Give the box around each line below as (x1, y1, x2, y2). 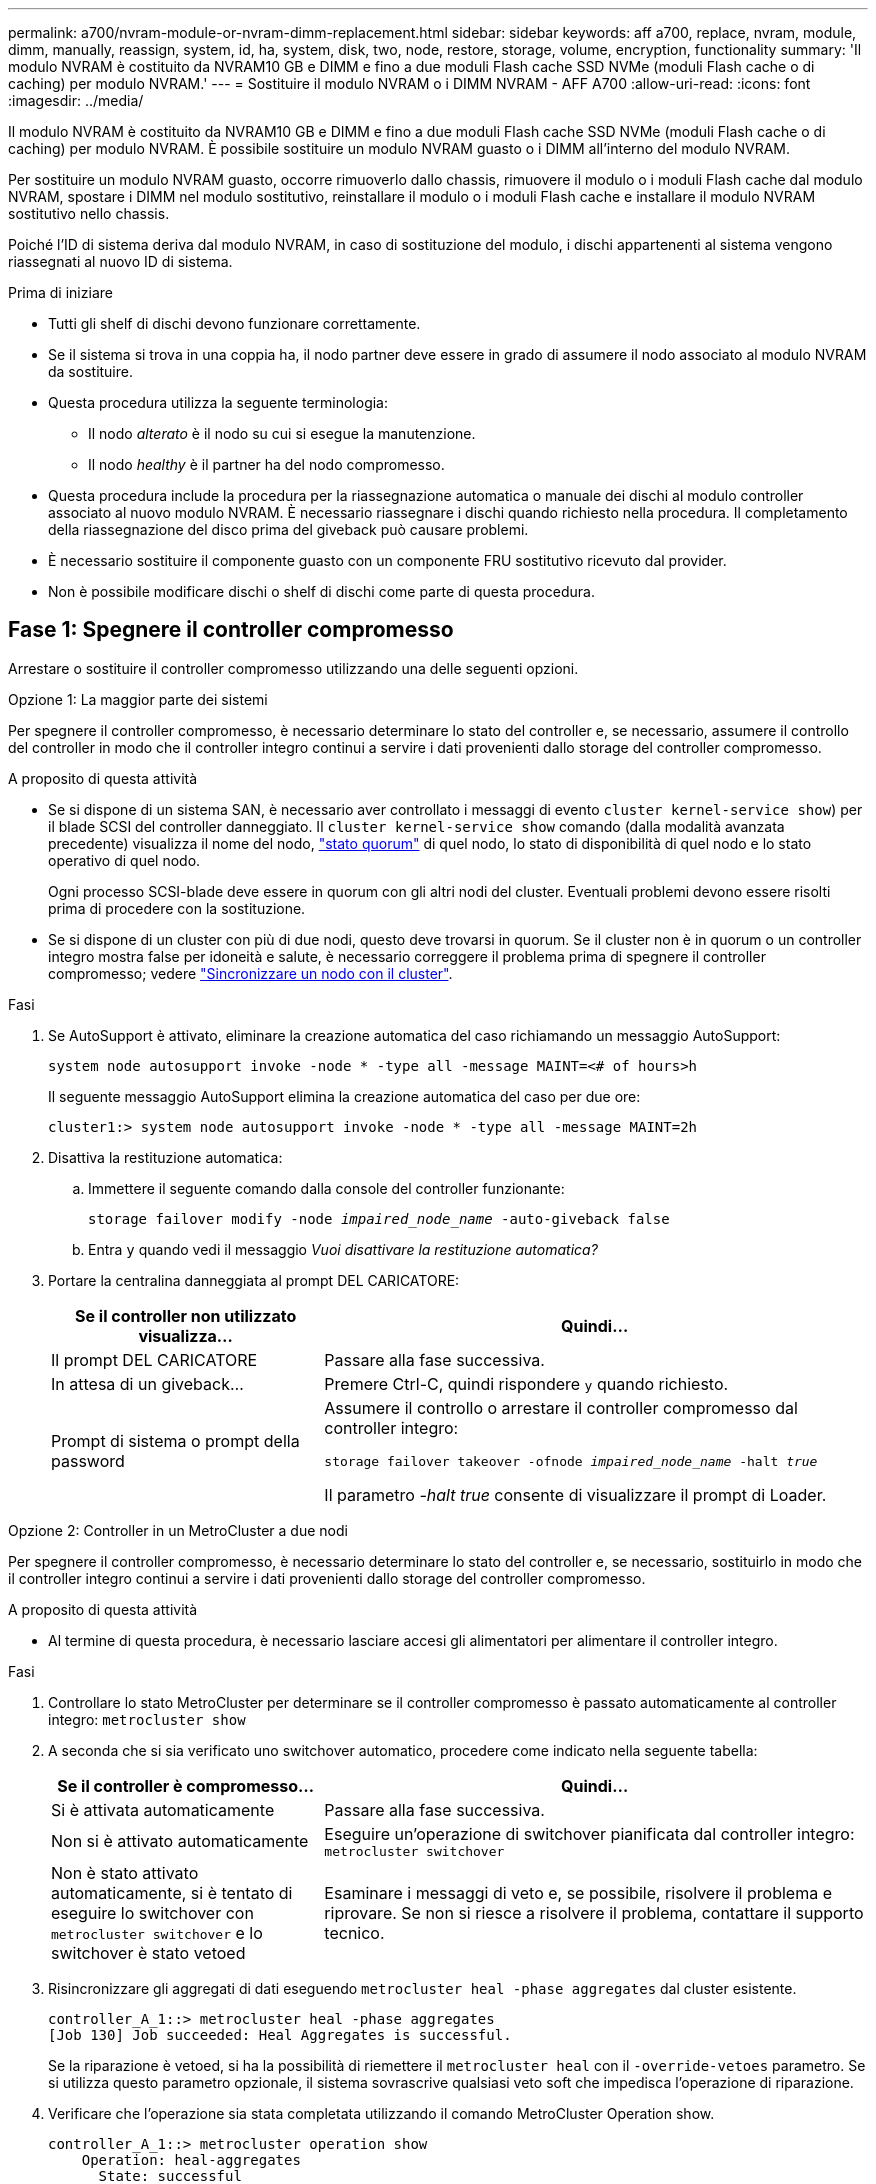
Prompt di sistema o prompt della (51, 1431, 300, 1452)
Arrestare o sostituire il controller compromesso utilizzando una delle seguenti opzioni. (8, 659, 579, 677)
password (51, 1451, 125, 1472)
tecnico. (324, 1922, 385, 1943)
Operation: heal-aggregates (81, 2151, 301, 2168)
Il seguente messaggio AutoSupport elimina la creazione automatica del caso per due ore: (48, 1087, 641, 1105)
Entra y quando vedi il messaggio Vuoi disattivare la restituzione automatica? (88, 1240, 598, 1258)
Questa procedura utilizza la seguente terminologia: (48, 394, 389, 411)
